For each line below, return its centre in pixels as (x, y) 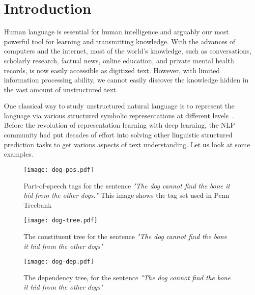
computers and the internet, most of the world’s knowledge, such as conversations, (128, 51)
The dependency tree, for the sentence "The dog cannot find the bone (127, 277)
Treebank (38, 204)
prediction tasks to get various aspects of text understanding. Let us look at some (127, 144)
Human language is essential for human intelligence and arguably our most (116, 32)
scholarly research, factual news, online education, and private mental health (119, 60)
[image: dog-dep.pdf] (59, 262)
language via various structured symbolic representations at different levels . (119, 115)
